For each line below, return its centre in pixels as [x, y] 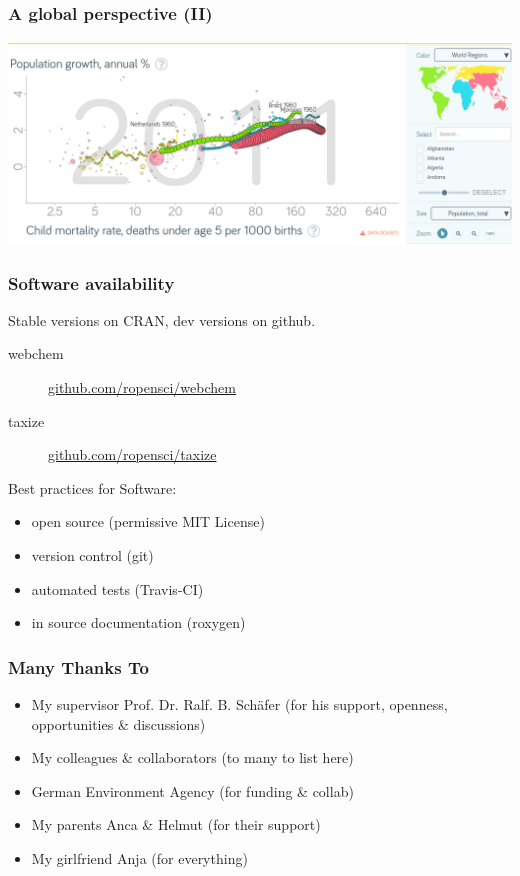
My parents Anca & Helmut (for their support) [176, 824]
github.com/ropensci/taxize [132, 454]
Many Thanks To [78, 666]
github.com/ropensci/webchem [142, 387]
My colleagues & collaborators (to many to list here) [192, 757]
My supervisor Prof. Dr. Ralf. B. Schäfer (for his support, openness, [239, 703]
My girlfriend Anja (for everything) [139, 857]
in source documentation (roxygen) [138, 622]
